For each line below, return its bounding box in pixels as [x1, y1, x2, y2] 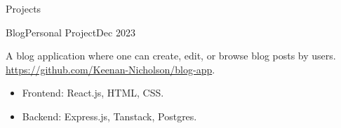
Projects [6, 1, 41, 15]
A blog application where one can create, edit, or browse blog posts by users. [6, 48, 336, 63]
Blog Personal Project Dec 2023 [6, 24, 135, 39]
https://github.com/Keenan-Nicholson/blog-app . [6, 62, 215, 76]
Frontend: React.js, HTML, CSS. [22, 85, 164, 100]
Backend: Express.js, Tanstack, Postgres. [22, 108, 197, 123]
